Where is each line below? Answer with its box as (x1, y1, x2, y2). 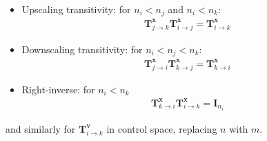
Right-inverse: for (21, 82, 95, 96)
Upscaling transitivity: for (21, 2, 131, 16)
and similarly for (6, 121, 76, 135)
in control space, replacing (106, 121, 217, 135)
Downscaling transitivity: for (21, 41, 143, 56)
